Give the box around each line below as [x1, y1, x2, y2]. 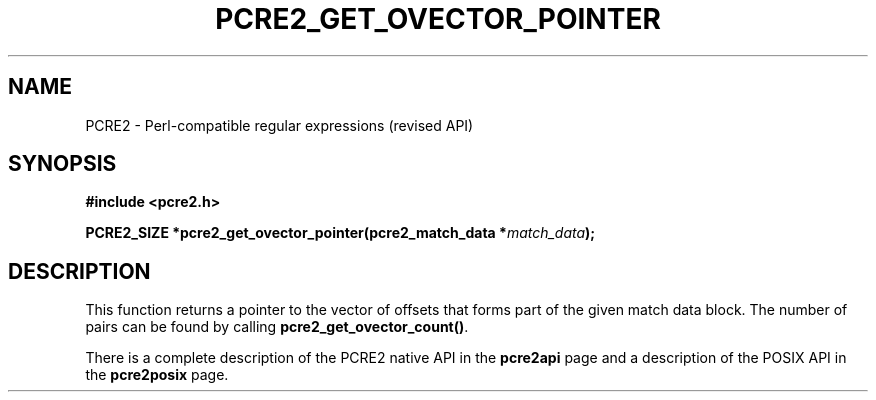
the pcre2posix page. [85, 366, 229, 384]
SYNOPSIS [8, 151, 117, 177]
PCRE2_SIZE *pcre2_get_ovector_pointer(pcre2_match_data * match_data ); [85, 224, 596, 242]
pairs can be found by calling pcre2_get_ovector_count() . [85, 318, 469, 336]
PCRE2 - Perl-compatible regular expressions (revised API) [85, 116, 474, 134]
